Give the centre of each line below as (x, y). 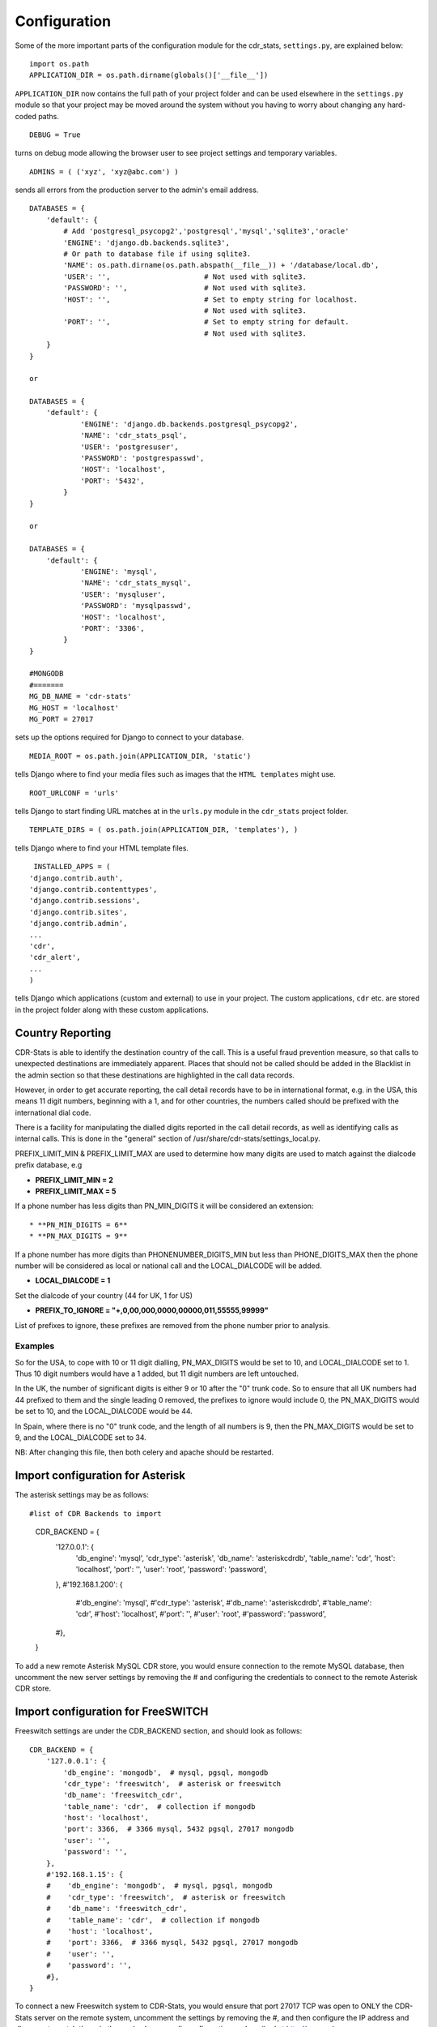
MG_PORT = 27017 (62, 719)
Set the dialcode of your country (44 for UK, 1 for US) (104, 1295)
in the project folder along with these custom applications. (112, 1009)
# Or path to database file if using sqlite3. (157, 254)
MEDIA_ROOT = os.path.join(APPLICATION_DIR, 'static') (140, 756)
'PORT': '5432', (112, 481)
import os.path (59, 64)
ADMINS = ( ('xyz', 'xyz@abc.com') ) (104, 171)
